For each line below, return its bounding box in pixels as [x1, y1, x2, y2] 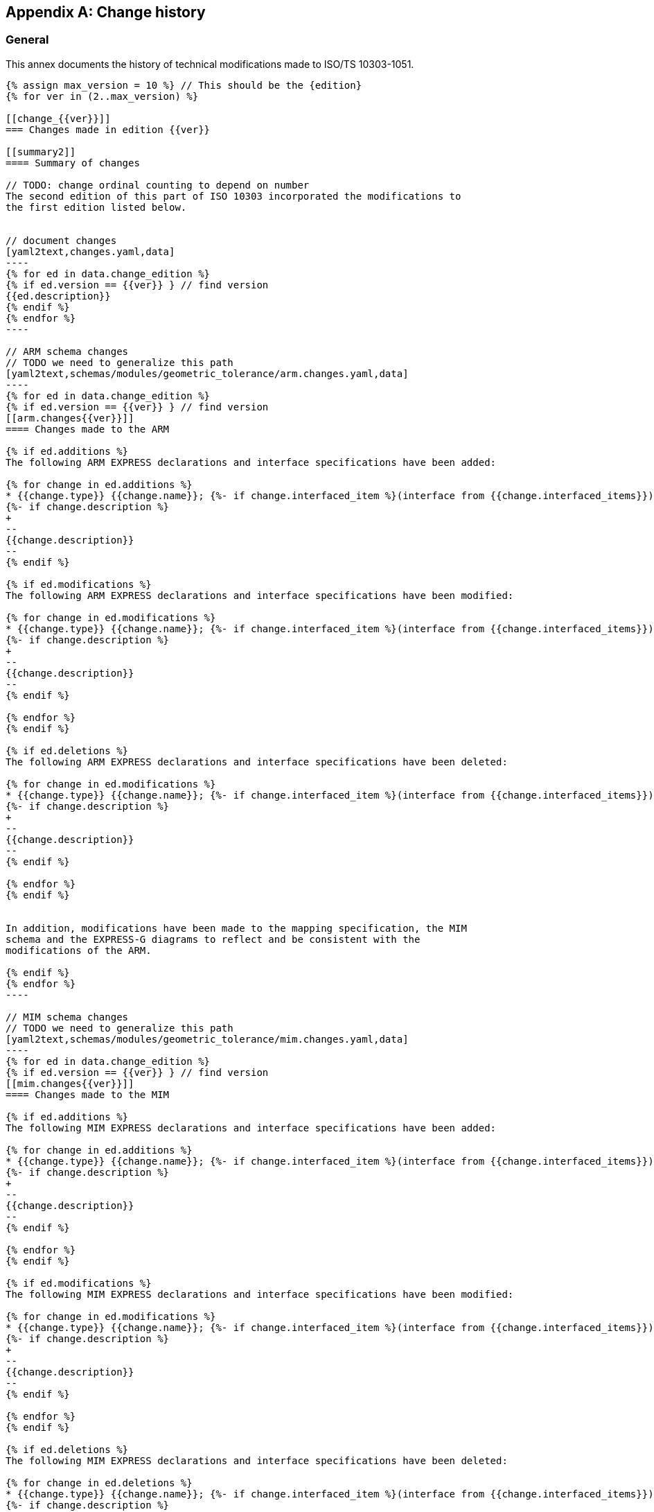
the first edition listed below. [6, 201, 187, 213]
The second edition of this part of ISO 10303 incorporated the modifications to [6, 190, 461, 202]
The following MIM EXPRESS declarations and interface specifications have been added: [6, 1122, 497, 1133]
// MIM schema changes [6, 1011, 129, 1023]
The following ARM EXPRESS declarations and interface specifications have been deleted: [6, 756, 508, 767]
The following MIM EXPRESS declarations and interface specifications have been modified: [6, 1288, 514, 1300]
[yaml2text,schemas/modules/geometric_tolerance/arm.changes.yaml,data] [6, 367, 409, 379]
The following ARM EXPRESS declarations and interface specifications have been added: [6, 456, 497, 468]
